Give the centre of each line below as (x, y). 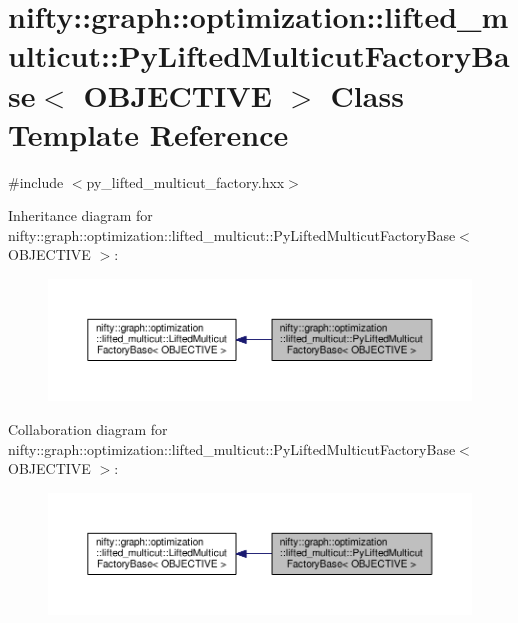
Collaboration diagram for (88, 428)
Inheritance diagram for (80, 215)
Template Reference (148, 133)
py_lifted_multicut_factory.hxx (185, 181)
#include (36, 181)
